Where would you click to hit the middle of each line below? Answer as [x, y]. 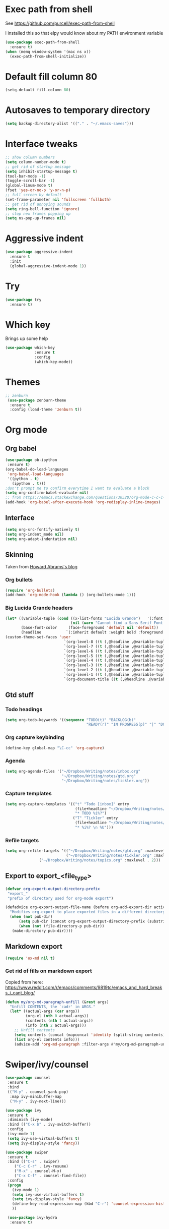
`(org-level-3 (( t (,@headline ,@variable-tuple [115, 665]
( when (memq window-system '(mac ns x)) [48, 51]
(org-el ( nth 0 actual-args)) [57, 1016]
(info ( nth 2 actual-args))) [56, 1026]
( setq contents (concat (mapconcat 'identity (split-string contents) [90, 1035]
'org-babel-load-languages [36, 474]
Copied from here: [24, 982]
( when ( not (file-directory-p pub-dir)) [61, 926]
